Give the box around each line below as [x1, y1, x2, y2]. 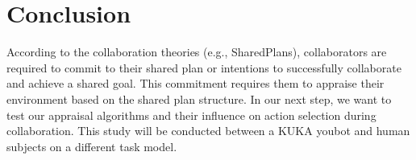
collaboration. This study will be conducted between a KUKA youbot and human [6, 122, 410, 139]
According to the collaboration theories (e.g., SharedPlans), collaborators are [6, 43, 387, 60]
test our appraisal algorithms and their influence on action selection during [6, 106, 376, 123]
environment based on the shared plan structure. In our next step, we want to [6, 90, 392, 107]
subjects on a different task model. [6, 137, 177, 154]
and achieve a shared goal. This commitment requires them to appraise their [6, 75, 385, 92]
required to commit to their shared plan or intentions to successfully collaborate [6, 59, 401, 76]
